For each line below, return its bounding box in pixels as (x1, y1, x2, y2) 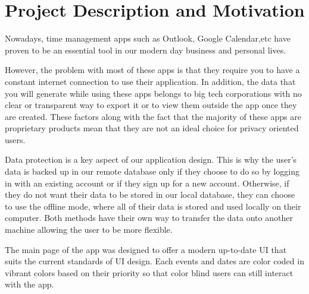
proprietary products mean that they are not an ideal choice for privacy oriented (5, 122, 299, 134)
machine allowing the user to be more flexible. (5, 223, 173, 236)
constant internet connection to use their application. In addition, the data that (5, 75, 296, 87)
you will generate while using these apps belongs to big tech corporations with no (5, 87, 302, 99)
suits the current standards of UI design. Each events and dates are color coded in (5, 255, 304, 267)
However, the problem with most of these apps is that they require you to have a (5, 64, 300, 76)
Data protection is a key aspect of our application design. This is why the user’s (5, 153, 297, 166)
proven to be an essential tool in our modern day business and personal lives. (5, 43, 286, 56)
